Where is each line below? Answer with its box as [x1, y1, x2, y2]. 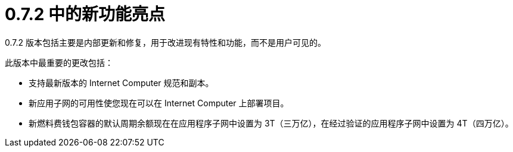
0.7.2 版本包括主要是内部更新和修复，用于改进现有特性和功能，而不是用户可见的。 [5, 37, 326, 47]
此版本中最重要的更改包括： [5, 57, 113, 68]
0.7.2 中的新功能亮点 [5, 4, 166, 24]
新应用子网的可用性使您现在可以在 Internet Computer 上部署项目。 [29, 97, 289, 108]
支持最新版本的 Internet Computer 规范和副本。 [29, 77, 214, 88]
